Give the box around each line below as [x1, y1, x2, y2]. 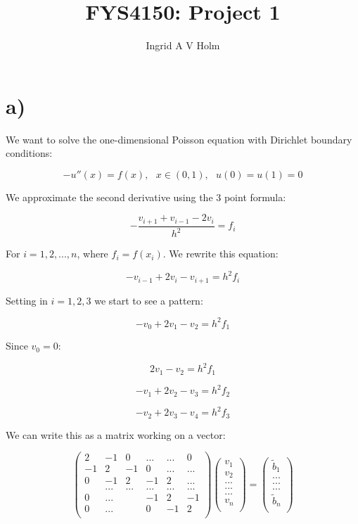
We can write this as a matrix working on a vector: [6, 427, 226, 442]
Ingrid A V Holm [146, 38, 220, 53]
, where [77, 246, 108, 261]
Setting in [6, 293, 48, 307]
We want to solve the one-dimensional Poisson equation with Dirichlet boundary [6, 132, 352, 146]
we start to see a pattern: [94, 293, 203, 307]
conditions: [6, 146, 53, 160]
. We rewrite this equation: [162, 246, 279, 261]
